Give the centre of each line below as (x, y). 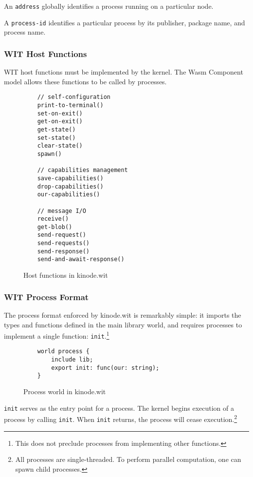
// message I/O (62, 211)
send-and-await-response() (81, 259)
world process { (63, 352)
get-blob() (55, 227)
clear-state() (60, 146)
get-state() (56, 129)
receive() (53, 219)
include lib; (72, 360)
